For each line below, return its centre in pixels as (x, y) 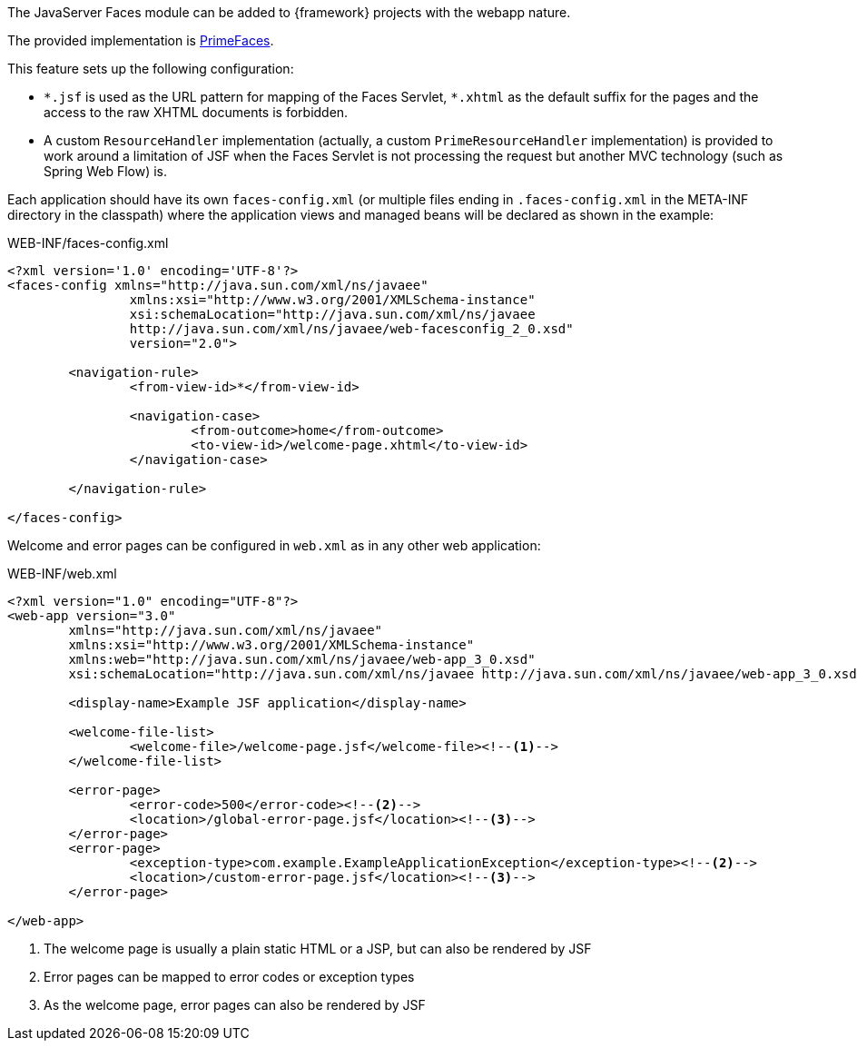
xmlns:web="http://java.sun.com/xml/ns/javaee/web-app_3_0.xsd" (302, 659)
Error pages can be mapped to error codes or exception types (229, 977)
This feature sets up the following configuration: (151, 69)
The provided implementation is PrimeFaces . (141, 40)
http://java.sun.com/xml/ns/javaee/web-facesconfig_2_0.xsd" (351, 329)
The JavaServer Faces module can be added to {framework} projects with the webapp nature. (289, 12)
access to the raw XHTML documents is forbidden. (196, 112)
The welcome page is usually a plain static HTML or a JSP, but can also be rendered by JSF (318, 949)
